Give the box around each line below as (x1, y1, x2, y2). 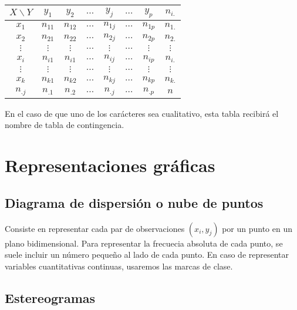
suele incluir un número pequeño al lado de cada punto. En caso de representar (5, 248, 289, 261)
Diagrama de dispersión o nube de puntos (5, 193, 264, 211)
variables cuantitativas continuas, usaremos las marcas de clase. (5, 260, 233, 272)
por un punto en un (222, 222, 292, 234)
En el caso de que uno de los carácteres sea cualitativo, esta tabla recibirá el (5, 107, 279, 119)
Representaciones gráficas (5, 153, 215, 177)
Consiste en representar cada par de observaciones (5, 222, 185, 234)
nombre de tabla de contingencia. (5, 119, 124, 131)
